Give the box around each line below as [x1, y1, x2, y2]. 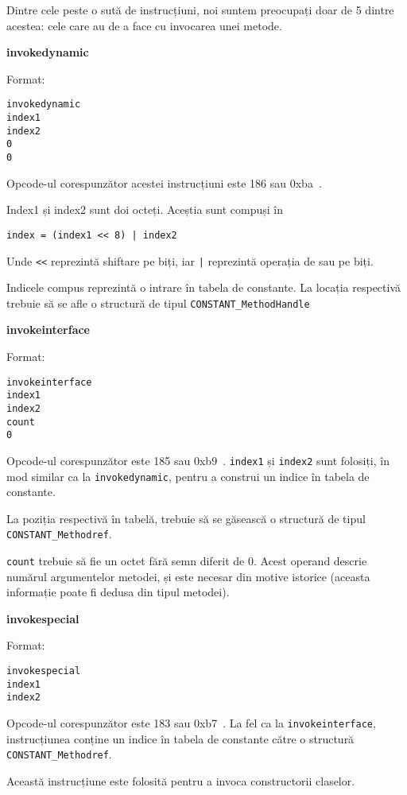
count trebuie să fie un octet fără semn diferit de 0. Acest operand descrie [6, 553, 367, 569]
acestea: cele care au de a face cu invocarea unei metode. [6, 17, 282, 33]
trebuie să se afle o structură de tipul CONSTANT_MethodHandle [6, 294, 310, 311]
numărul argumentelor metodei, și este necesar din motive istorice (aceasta [6, 568, 370, 584]
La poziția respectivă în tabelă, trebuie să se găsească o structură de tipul [6, 510, 366, 526]
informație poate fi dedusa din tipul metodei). [6, 584, 230, 600]
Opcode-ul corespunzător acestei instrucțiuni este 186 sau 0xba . [6, 174, 322, 191]
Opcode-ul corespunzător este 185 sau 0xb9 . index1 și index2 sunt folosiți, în [6, 452, 390, 468]
